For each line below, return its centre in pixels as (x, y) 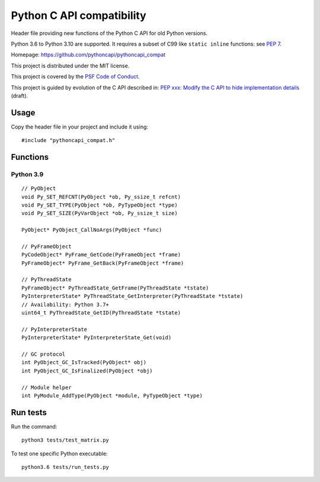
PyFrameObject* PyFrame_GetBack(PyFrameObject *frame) (103, 263)
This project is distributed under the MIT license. (70, 66)
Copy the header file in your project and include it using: (79, 127)
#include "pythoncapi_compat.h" (68, 140)
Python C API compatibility (79, 15)
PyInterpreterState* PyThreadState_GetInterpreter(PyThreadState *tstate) (132, 296)
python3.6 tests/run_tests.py (65, 467)
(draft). (20, 95)
